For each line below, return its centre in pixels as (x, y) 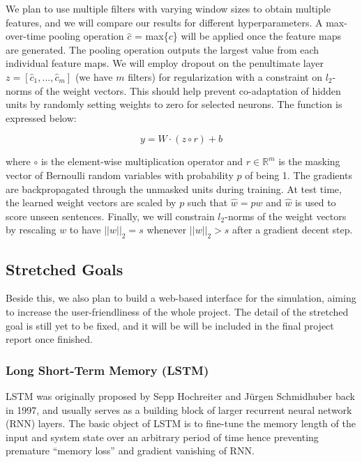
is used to (316, 202)
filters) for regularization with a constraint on (225, 76)
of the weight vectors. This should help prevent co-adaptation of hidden (188, 90)
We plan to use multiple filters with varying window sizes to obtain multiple (168, 8)
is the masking (309, 161)
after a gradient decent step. (293, 230)
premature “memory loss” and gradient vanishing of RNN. (130, 451)
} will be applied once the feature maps (257, 36)
